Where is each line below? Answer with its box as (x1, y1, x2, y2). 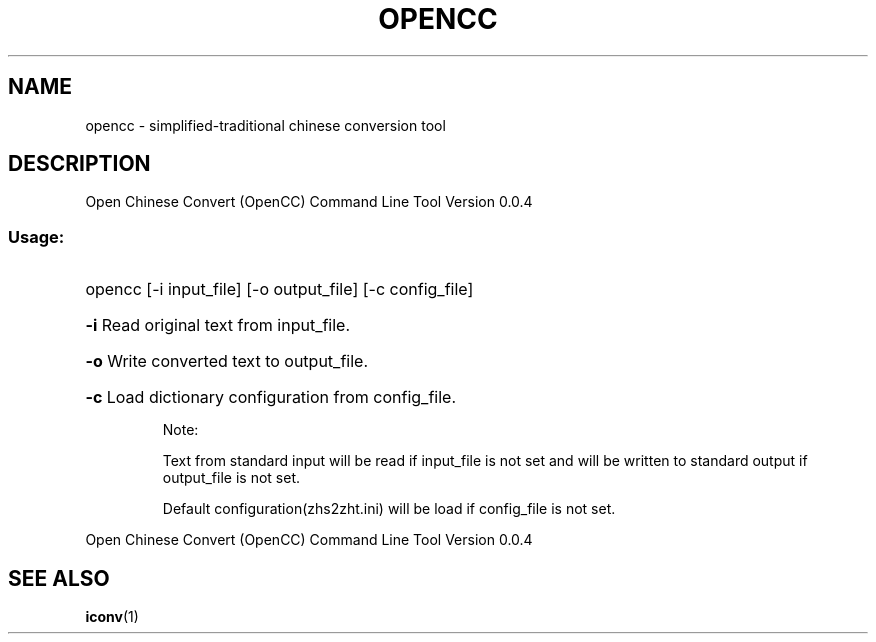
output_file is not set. (162, 469, 300, 487)
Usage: (8, 226, 65, 247)
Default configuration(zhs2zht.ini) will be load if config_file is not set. (162, 500, 616, 518)
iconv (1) (85, 608, 139, 626)
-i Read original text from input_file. (85, 315, 351, 336)
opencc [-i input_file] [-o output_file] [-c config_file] (85, 279, 474, 300)
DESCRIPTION (8, 151, 151, 177)
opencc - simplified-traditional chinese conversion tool (85, 116, 446, 134)
